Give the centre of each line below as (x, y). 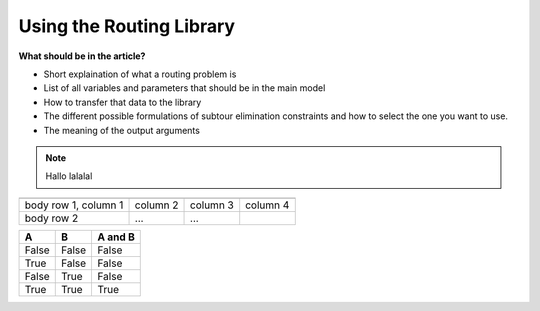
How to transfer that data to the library (122, 102)
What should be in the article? (82, 56)
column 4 (267, 205)
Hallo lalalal (69, 176)
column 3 (212, 205)
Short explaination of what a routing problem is (140, 74)
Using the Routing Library (126, 26)
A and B (116, 237)
